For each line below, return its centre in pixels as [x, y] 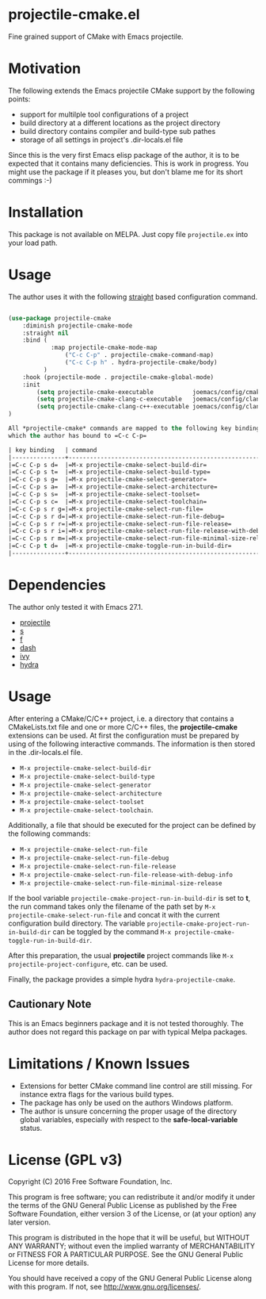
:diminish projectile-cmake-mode [78, 326]
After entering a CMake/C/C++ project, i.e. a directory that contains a [121, 718]
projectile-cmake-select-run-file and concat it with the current [114, 914]
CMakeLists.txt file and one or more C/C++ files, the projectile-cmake [123, 726]
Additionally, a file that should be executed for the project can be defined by [132, 825]
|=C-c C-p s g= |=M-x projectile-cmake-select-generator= [108, 480]
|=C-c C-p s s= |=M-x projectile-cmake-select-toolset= [104, 494]
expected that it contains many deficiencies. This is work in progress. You [129, 163]
